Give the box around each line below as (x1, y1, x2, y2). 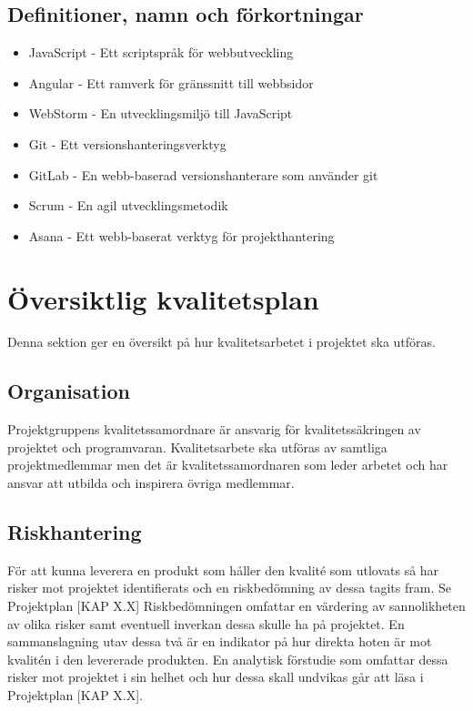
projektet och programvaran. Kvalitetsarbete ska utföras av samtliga (7, 437, 387, 456)
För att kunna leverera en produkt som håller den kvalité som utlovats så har (7, 560, 439, 579)
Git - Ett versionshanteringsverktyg (28, 134, 226, 153)
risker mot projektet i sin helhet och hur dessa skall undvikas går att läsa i (7, 667, 424, 686)
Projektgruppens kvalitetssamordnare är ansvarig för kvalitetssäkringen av (7, 420, 421, 439)
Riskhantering (7, 518, 142, 546)
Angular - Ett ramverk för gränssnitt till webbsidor (28, 73, 314, 92)
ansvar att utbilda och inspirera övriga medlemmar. (7, 473, 295, 493)
